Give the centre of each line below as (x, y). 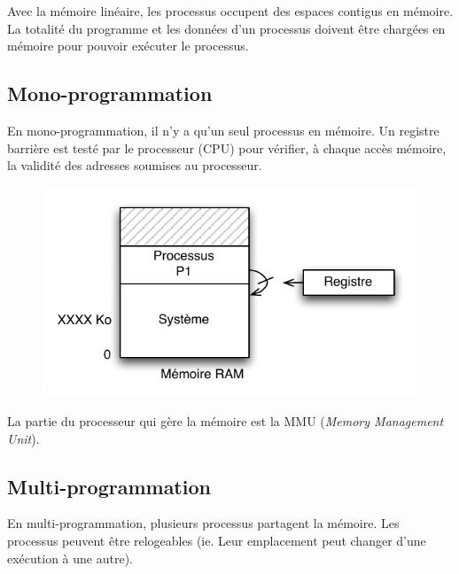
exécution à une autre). (70, 558)
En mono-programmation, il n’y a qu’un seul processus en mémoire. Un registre (223, 130)
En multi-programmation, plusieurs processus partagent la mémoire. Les (203, 523)
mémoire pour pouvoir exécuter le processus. (128, 46)
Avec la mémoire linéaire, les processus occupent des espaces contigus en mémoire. (230, 11)
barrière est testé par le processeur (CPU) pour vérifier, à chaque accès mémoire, (227, 147)
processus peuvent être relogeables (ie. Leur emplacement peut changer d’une (217, 540)
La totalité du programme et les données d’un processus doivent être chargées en (226, 28)
